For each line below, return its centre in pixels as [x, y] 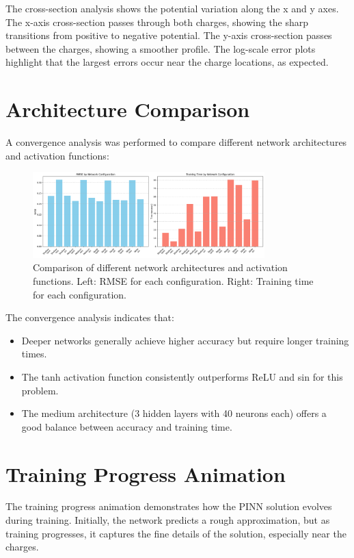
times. [34, 354]
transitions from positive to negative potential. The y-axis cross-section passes [169, 35]
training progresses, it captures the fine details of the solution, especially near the [176, 533]
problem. [40, 390]
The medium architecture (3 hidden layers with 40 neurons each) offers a [174, 413]
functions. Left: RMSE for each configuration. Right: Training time [173, 281]
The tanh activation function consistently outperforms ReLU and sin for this [182, 376]
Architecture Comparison [128, 109]
